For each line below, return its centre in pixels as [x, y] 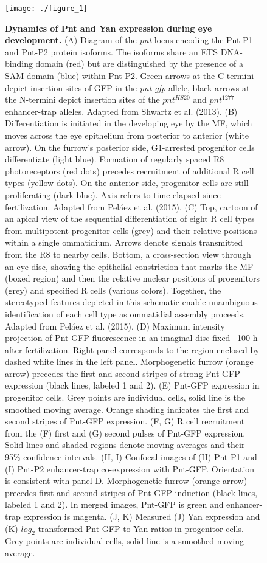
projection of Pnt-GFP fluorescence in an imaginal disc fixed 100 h [131, 338]
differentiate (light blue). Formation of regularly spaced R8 [115, 159]
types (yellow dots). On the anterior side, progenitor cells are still [127, 183]
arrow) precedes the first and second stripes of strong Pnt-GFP [123, 373]
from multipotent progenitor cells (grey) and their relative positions [131, 230]
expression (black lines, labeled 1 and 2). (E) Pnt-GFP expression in [132, 385]
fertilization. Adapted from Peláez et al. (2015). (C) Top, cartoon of [131, 206]
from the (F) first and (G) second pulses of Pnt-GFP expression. [125, 433]
